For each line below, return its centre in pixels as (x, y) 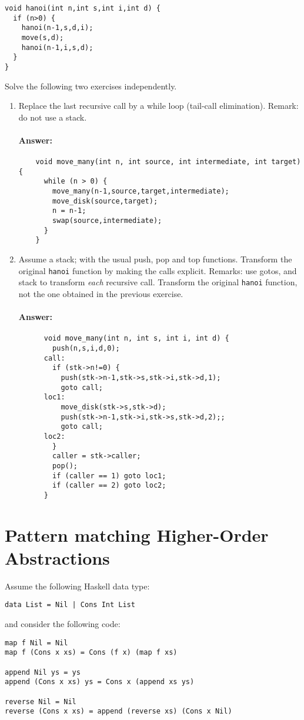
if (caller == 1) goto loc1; (109, 476)
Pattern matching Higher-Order (137, 534)
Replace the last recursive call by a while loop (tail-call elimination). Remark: (158, 106)
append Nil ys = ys (43, 672)
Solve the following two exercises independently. (91, 86)
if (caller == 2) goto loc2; (109, 486)
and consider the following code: (63, 624)
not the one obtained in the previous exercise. (101, 293)
